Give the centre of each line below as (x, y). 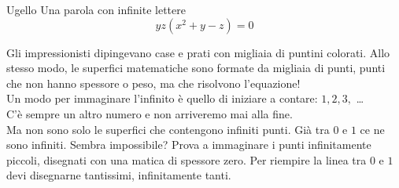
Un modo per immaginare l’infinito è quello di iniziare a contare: (162, 98)
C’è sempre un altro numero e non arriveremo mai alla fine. (150, 113)
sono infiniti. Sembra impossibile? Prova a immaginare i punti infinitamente (189, 145)
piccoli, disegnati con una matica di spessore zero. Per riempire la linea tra (187, 159)
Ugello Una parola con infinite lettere (96, 9)
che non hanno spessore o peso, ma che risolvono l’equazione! (153, 83)
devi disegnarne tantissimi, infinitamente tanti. (119, 175)
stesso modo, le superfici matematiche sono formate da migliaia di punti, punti (196, 68)
